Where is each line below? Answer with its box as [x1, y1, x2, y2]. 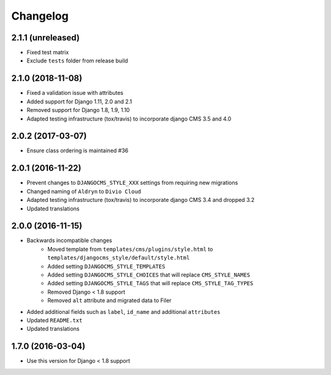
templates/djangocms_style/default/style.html [47, 254, 190, 261]
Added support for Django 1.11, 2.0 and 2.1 [26, 98, 132, 105]
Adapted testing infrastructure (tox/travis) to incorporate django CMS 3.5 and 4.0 [26, 115, 232, 122]
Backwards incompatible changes [26, 237, 113, 244]
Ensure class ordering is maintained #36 [26, 147, 129, 154]
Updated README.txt [26, 316, 83, 324]
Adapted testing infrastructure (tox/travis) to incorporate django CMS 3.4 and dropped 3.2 [26, 196, 255, 204]
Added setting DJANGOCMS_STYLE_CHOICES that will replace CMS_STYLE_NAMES [47, 271, 251, 278]
